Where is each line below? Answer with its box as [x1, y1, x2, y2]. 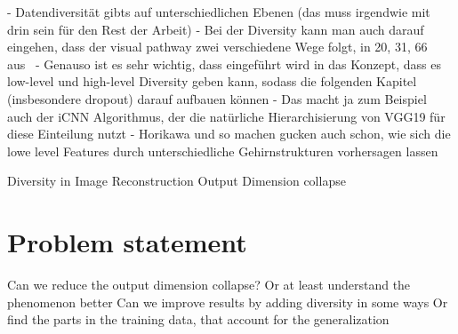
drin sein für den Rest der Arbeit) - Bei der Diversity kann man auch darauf [7, 20, 424, 38]
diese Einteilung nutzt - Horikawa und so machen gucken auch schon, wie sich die [7, 124, 451, 143]
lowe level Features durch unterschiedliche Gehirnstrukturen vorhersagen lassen [7, 141, 438, 160]
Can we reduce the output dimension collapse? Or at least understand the [7, 275, 411, 294]
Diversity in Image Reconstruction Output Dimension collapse [7, 171, 346, 190]
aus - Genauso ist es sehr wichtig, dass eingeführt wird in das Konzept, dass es [7, 54, 441, 73]
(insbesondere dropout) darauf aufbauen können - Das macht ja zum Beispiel [7, 89, 427, 107]
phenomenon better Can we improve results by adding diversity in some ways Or [7, 292, 448, 311]
